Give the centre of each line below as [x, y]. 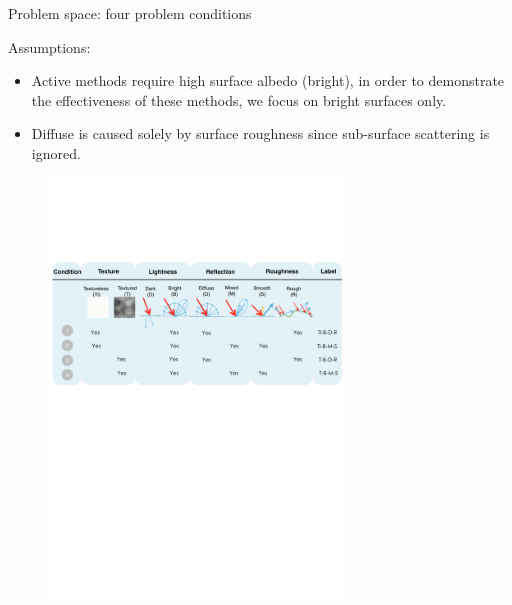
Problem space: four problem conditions [130, 13]
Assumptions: [49, 46]
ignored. [56, 152]
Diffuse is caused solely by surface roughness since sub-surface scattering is [260, 133]
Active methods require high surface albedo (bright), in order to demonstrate [268, 80]
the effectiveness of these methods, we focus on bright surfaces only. [239, 99]
